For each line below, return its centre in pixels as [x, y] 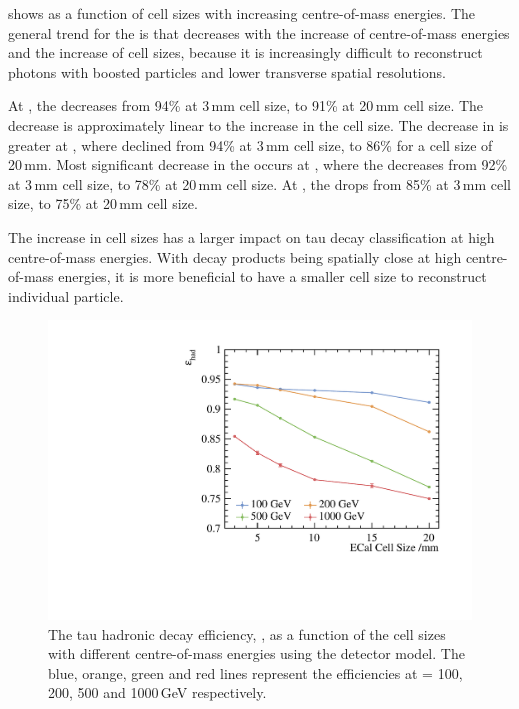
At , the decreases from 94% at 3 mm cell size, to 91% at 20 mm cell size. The [246, 105]
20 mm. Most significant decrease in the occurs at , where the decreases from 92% [258, 164]
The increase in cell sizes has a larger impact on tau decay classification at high [251, 236]
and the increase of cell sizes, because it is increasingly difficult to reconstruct [245, 52]
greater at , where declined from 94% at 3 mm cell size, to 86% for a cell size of [250, 144]
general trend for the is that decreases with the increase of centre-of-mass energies [259, 32]
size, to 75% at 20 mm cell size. [103, 203]
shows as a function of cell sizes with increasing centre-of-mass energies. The [241, 13]
